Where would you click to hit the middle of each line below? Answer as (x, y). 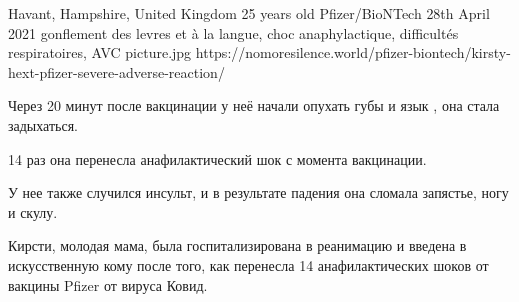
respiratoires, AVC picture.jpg (100, 52)
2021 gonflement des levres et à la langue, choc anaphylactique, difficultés (233, 32)
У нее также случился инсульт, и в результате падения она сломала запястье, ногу (258, 192)
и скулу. (33, 211)
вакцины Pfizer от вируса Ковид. (108, 284)
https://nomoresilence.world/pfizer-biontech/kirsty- (353, 52)
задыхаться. (43, 124)
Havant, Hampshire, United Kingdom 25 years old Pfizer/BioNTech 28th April (249, 13)
